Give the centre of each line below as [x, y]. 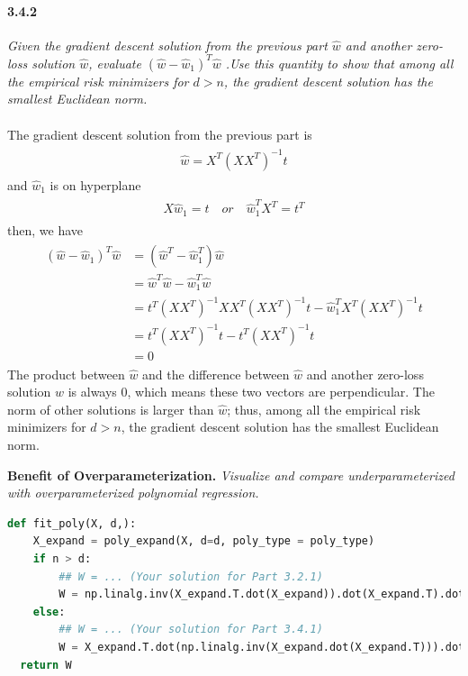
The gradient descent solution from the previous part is [160, 134]
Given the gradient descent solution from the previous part [167, 45]
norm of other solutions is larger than [111, 409]
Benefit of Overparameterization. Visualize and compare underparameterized [231, 475]
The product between [66, 374]
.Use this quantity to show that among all [339, 63]
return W [46, 665]
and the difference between [216, 374]
